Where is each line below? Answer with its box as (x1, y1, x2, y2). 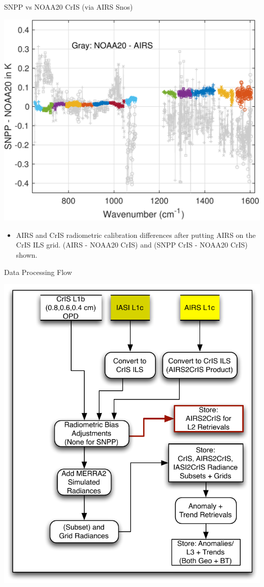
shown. (16, 250, 38, 260)
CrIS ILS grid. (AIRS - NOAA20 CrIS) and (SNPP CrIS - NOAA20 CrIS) (16, 239, 248, 250)
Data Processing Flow (4, 266, 72, 277)
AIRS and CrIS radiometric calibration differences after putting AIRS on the (16, 229, 256, 240)
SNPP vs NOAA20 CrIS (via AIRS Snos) (4, 2, 133, 12)
